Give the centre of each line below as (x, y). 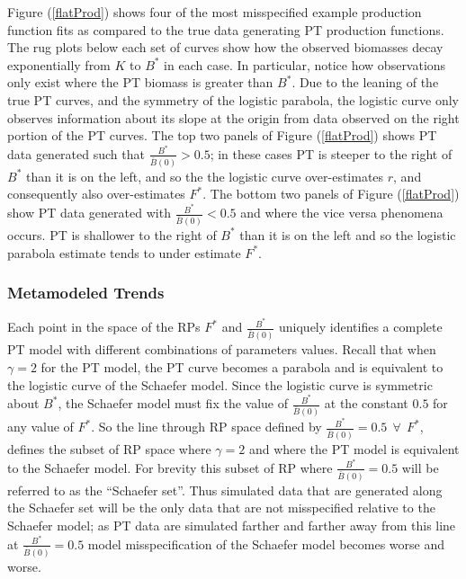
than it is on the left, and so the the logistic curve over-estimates (205, 176)
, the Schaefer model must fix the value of (173, 403)
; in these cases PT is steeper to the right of (331, 153)
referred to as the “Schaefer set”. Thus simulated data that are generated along (225, 490)
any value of (40, 427)
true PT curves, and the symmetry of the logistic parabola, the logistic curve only (233, 99)
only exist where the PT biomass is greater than (140, 82)
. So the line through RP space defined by (206, 427)
